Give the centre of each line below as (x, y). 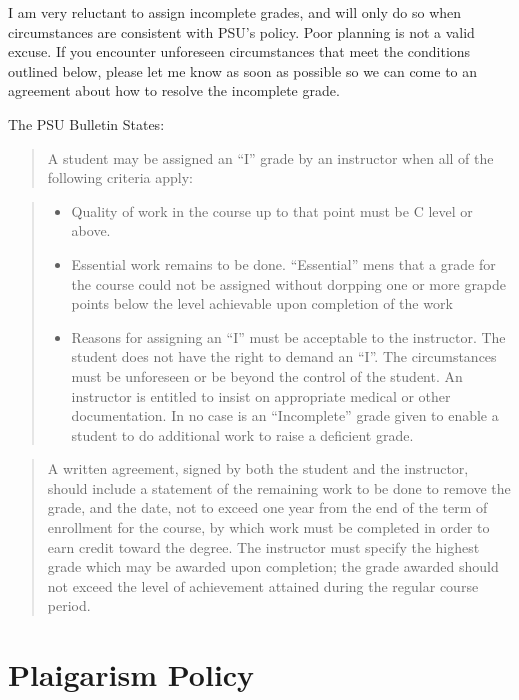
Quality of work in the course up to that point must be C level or (272, 210)
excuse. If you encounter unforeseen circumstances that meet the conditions (239, 51)
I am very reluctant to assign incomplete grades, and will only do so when (235, 12)
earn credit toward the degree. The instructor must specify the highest (263, 546)
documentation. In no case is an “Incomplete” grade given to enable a (285, 415)
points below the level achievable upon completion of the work (262, 303)
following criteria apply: (120, 177)
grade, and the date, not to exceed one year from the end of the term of (267, 507)
